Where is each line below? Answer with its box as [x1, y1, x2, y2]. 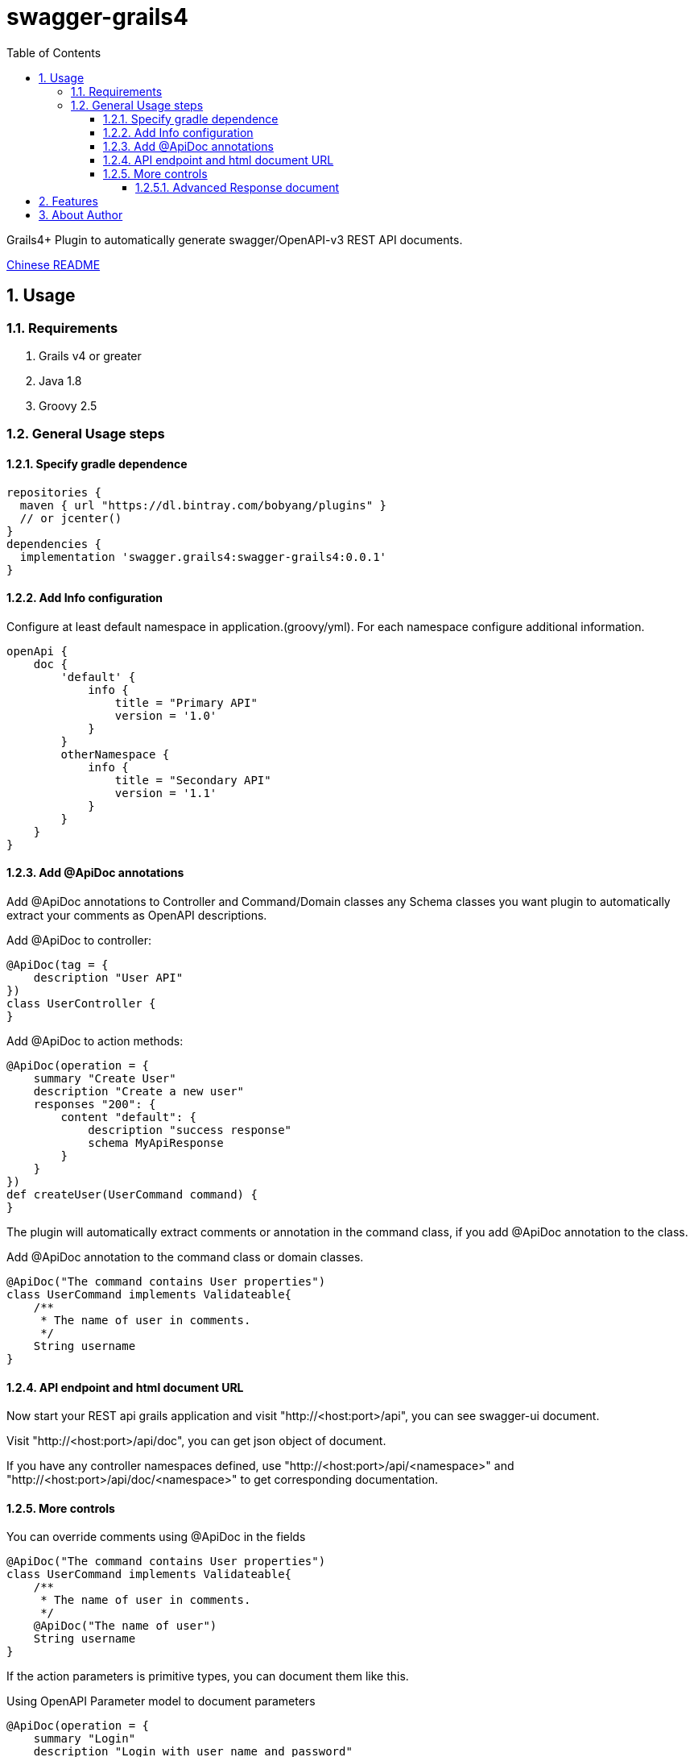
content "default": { [60, 1111, 197, 1124]
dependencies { [6, 537, 102, 550]
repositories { [6, 485, 102, 499]
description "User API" [33, 971, 184, 984]
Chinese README [6, 257, 101, 272]
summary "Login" [33, 1732, 136, 1746]
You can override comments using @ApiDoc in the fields [6, 1530, 306, 1544]
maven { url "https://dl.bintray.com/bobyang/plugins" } [19, 498, 387, 512]
